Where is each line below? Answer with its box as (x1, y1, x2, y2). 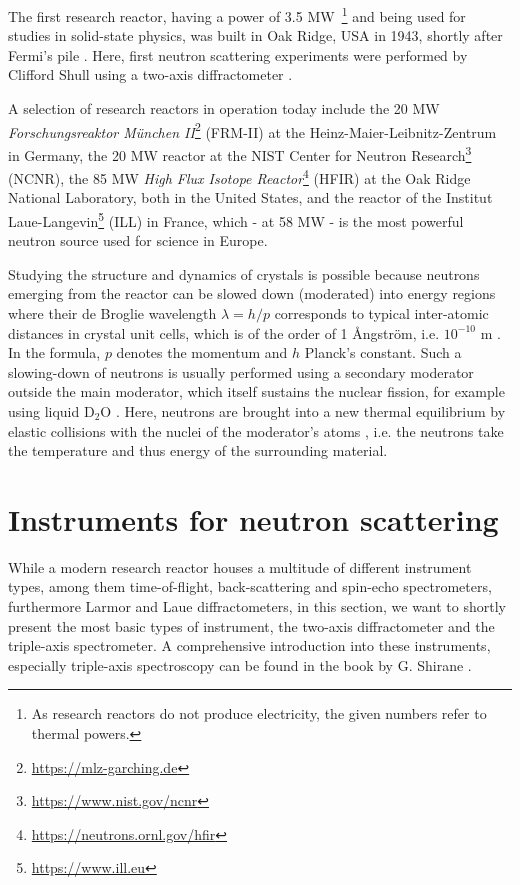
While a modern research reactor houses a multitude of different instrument (8, 556, 472, 577)
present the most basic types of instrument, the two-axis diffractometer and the (8, 615, 495, 636)
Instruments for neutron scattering (8, 498, 499, 539)
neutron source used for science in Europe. (8, 230, 268, 251)
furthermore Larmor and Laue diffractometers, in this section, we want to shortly (8, 596, 506, 617)
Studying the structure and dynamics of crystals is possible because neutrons (8, 263, 480, 284)
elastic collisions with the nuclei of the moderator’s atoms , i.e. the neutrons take (8, 420, 504, 441)
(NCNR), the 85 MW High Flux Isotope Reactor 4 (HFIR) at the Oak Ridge (8, 165, 471, 188)
